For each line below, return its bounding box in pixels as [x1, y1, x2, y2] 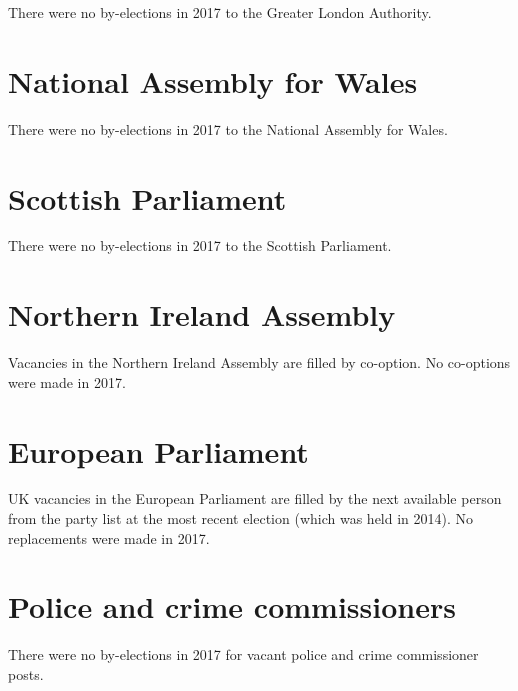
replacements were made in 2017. [8, 527, 210, 548]
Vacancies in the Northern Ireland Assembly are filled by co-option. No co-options [8, 352, 511, 373]
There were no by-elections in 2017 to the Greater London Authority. [8, 2, 432, 22]
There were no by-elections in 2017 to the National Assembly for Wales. [8, 118, 448, 139]
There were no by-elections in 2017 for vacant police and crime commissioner [8, 644, 479, 665]
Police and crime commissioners [8, 586, 456, 627]
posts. [8, 663, 44, 684]
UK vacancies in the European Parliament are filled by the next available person [8, 488, 502, 509]
